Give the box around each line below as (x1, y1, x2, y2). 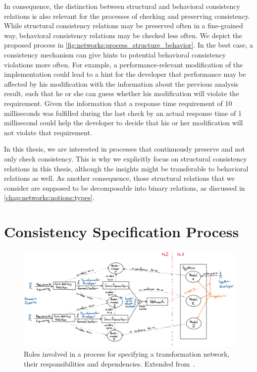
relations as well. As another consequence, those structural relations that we (4, 173, 235, 183)
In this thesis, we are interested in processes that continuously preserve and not (4, 144, 245, 154)
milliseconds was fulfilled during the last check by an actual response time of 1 (4, 107, 242, 118)
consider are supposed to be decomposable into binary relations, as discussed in (4, 182, 245, 193)
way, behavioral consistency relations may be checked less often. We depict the (4, 30, 243, 40)
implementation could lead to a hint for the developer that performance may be (4, 69, 246, 79)
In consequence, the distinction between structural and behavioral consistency (4, 1, 240, 11)
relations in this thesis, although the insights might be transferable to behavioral (4, 163, 249, 173)
